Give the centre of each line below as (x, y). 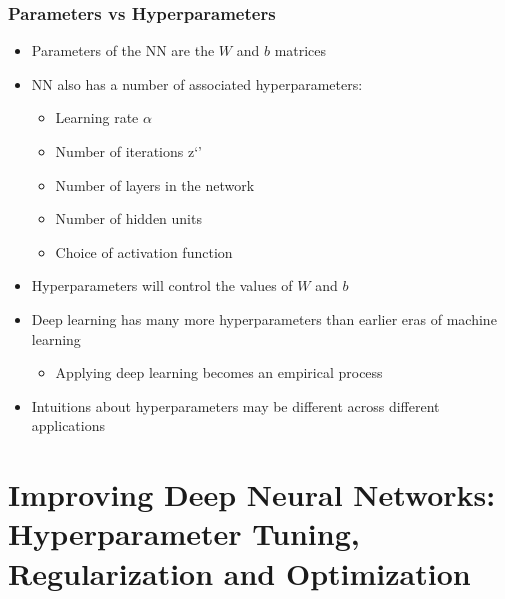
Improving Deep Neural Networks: (252, 494)
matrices (300, 50)
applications (68, 425)
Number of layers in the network (155, 184)
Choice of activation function (144, 251)
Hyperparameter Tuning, (184, 533)
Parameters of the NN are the (123, 50)
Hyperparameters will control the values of (162, 285)
